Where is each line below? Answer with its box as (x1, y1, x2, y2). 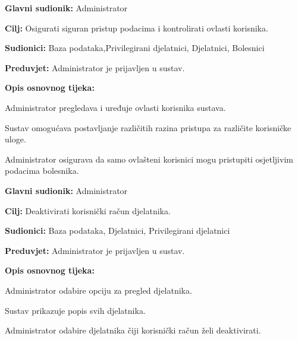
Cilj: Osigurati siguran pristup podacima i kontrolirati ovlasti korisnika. (5, 21, 268, 34)
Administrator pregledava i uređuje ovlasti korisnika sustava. (5, 101, 226, 113)
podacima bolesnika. (5, 164, 79, 177)
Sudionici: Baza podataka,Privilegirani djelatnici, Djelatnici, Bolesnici (5, 42, 265, 54)
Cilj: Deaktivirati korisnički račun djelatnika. (5, 204, 171, 217)
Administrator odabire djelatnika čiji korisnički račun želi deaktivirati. (5, 324, 261, 336)
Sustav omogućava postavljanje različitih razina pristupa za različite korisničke (5, 121, 291, 134)
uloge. (5, 133, 26, 145)
